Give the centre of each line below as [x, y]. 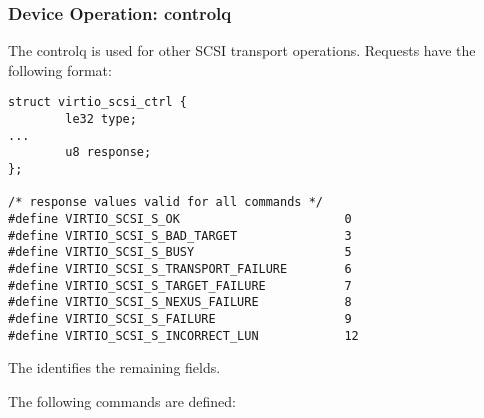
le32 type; [101, 119]
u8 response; [108, 152]
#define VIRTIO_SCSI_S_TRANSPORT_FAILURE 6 [180, 268]
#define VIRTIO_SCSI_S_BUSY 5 [180, 252]
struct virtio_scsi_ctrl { [97, 102]
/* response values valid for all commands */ [165, 202]
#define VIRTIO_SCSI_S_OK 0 [180, 219]
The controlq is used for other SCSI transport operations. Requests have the [242, 50]
